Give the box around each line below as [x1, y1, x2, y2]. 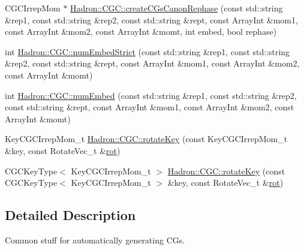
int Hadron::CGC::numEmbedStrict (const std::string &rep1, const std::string [5, 45, 290, 58]
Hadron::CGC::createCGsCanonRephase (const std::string [70, 2, 283, 14]
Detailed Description [5, 206, 136, 224]
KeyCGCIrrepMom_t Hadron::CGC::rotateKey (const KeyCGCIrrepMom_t [5, 132, 288, 145]
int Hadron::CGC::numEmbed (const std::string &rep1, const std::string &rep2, [5, 89, 297, 101]
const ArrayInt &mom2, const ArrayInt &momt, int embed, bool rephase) [5, 25, 277, 38]
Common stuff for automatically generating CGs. [5, 233, 185, 246]
